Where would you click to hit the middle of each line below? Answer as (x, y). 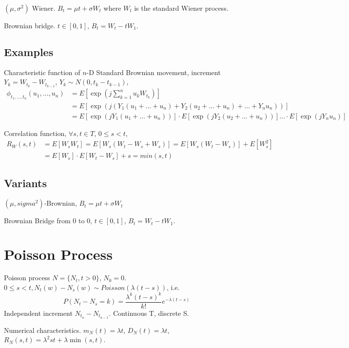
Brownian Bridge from (37, 221)
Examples (29, 51)
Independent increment (38, 313)
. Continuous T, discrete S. (149, 313)
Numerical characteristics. (43, 330)
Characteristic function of (42, 72)
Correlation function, (35, 133)
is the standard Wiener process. (181, 8)
